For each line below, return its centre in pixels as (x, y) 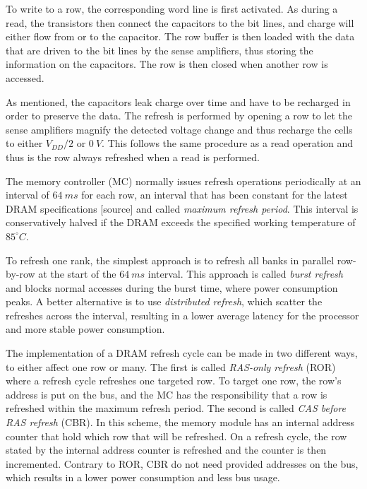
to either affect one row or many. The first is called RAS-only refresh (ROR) (171, 366)
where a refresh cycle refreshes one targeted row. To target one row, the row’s (174, 381)
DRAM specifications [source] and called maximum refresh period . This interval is (182, 208)
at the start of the (77, 274)
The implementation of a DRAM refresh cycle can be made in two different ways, (182, 353)
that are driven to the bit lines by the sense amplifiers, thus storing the (160, 50)
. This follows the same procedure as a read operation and (227, 143)
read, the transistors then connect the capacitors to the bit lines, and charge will (180, 22)
